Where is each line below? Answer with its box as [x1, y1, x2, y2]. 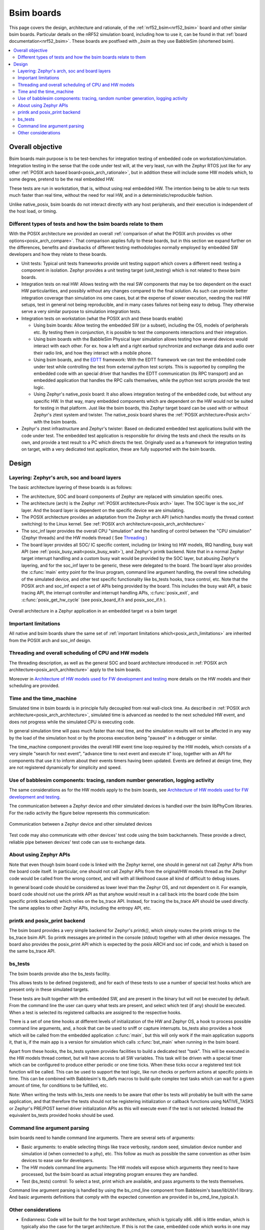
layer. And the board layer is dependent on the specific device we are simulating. [21, 507, 185, 513]
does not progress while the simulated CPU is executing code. [9, 719, 135, 725]
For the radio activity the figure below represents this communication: [9, 810, 150, 816]
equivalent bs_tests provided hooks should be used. [9, 1112, 115, 1118]
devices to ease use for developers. [21, 1158, 94, 1164]
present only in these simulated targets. [9, 986, 89, 992]
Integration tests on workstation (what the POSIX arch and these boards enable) [21, 315, 184, 321]
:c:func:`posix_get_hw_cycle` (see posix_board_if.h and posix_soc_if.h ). [21, 597, 167, 603]
